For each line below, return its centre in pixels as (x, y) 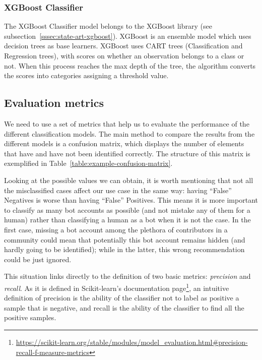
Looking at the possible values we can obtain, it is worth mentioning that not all (129, 180)
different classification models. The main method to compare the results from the (129, 133)
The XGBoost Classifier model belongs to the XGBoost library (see (108, 26)
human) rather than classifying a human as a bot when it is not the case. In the (127, 220)
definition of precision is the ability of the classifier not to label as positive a (122, 298)
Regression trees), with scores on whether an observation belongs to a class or (124, 55)
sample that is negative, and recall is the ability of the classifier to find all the (124, 307)
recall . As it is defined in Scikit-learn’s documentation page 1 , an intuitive (117, 287)
